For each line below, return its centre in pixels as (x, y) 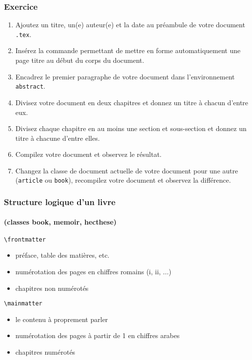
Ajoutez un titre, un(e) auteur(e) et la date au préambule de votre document (130, 25)
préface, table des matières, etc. (62, 255)
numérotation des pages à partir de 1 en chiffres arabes (97, 335)
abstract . (30, 86)
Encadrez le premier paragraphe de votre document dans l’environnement (125, 76)
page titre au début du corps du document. (80, 60)
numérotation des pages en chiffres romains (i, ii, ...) (93, 272)
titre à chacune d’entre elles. (58, 138)
